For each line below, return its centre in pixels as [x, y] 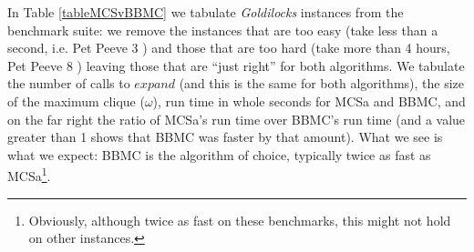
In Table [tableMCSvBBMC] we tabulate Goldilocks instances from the [206, 12]
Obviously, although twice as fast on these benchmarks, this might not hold [240, 220]
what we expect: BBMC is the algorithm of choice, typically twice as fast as [219, 154]
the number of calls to [69, 83]
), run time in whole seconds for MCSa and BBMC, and [309, 101]
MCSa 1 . [29, 174]
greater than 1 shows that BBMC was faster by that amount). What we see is [225, 137]
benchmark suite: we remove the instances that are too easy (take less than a [223, 30]
